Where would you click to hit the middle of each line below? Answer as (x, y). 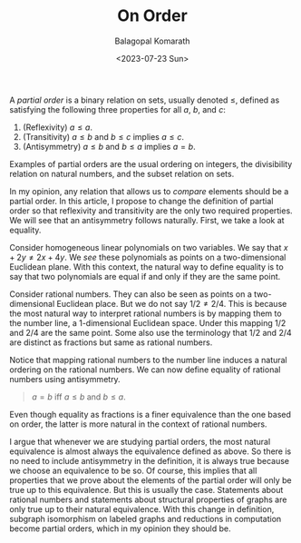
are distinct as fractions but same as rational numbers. (111, 342)
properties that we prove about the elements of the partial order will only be (150, 480)
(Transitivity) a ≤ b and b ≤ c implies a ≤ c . (103, 136)
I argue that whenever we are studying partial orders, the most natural (140, 441)
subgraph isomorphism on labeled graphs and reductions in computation (146, 518)
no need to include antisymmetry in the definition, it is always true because (150, 460)
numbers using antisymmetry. (65, 379)
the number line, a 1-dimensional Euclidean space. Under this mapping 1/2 (148, 322)
